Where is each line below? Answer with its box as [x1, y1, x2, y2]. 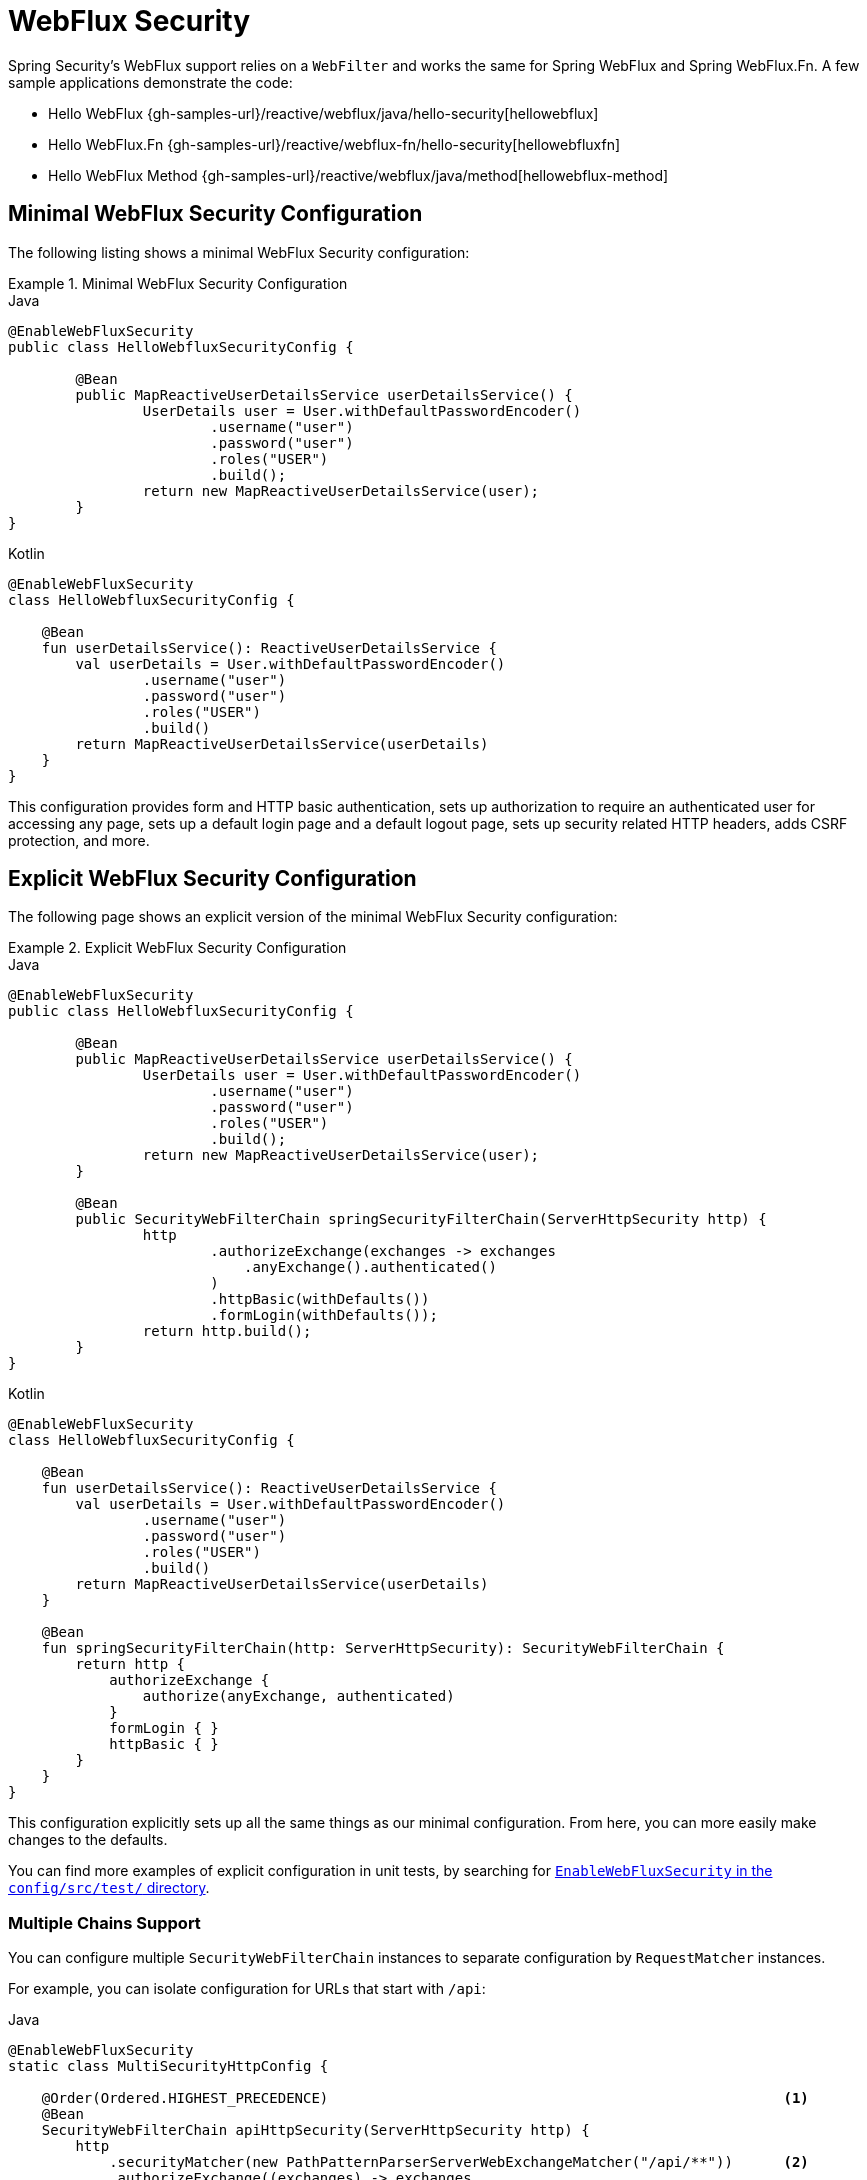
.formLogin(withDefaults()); [210, 1307, 438, 1324]
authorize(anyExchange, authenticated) [142, 1688, 455, 1705]
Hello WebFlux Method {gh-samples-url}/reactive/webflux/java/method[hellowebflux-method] [48, 166, 669, 184]
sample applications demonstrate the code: [8, 73, 293, 91]
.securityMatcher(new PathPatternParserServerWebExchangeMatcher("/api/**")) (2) [109, 2154, 809, 2171]
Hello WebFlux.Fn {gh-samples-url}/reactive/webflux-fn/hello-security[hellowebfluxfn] [48, 135, 621, 153]
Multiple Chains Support [8, 1912, 201, 1933]
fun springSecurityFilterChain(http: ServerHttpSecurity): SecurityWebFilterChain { [41, 1640, 725, 1657]
